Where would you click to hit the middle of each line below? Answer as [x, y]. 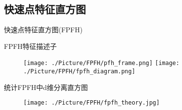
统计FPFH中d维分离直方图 [46, 87]
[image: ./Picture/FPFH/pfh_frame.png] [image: [101, 63]
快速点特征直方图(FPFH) [43, 30]
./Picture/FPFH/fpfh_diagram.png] [80, 72]
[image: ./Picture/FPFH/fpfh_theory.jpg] [92, 103]
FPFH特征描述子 [30, 46]
